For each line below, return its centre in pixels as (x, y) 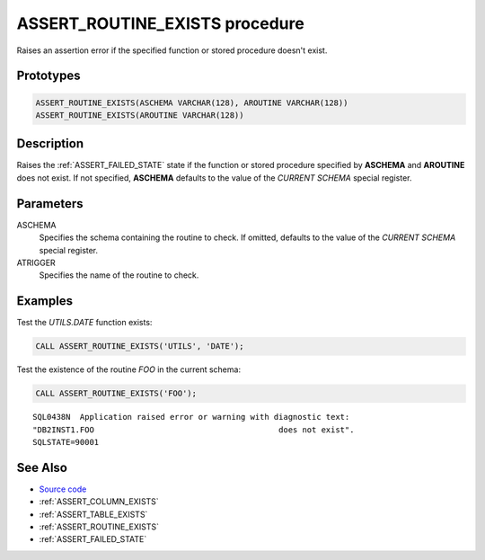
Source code (63, 489)
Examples (45, 301)
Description (50, 144)
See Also (42, 467)
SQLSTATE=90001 (66, 442)
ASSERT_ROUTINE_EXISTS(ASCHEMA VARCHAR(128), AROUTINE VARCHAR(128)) (192, 102)
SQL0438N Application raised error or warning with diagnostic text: (191, 417)
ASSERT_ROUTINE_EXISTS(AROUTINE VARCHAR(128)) (140, 115)
